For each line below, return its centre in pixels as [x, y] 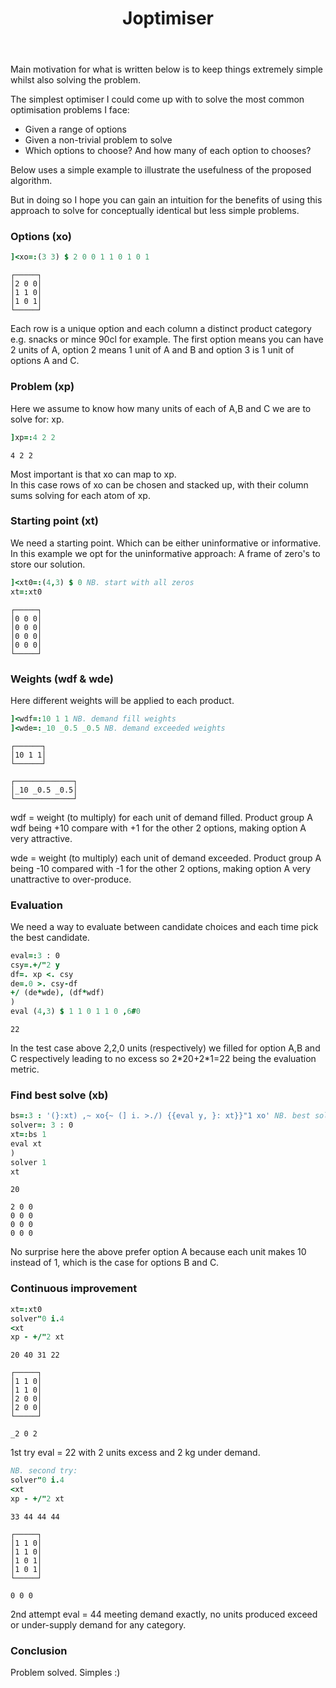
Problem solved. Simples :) [65, 1673]
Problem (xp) [42, 387]
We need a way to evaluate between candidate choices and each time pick [164, 926]
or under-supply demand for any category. [98, 1624]
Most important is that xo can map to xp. [93, 474]
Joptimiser [168, 18]
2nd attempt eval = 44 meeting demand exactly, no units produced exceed [164, 1614]
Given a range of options [75, 129]
